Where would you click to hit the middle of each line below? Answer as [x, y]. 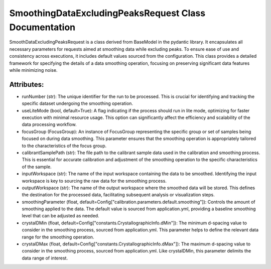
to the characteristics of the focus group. [64, 146]
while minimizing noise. [33, 70]
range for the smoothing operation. [58, 237]
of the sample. [37, 167]
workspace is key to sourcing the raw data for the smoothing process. [94, 181]
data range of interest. [45, 258]
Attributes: [27, 85]
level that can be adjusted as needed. [61, 216]
